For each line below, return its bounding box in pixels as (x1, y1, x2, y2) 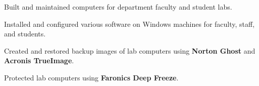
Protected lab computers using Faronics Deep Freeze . (4, 72, 179, 82)
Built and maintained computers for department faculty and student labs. (4, 2, 232, 12)
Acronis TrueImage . (4, 55, 74, 66)
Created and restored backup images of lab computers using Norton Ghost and (4, 45, 255, 56)
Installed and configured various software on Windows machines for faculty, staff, (4, 18, 255, 29)
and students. (4, 28, 46, 39)
